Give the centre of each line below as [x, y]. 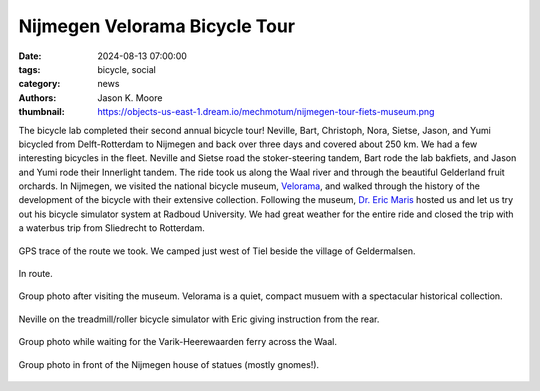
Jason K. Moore [130, 97]
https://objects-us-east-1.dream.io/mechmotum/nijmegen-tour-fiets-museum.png [266, 112]
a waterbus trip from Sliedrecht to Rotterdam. [111, 228]
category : [39, 84]
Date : [30, 56]
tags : [29, 69]
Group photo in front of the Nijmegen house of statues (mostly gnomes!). [169, 364]
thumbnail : [41, 112]
